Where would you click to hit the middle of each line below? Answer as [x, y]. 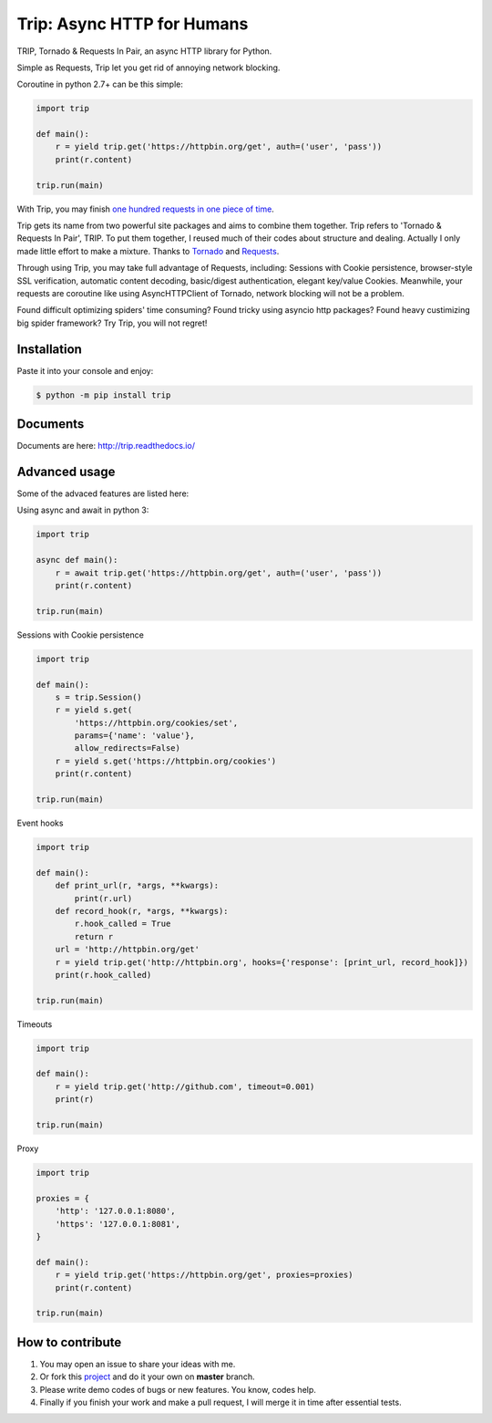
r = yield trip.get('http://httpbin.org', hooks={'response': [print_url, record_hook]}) [262, 962]
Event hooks [40, 823]
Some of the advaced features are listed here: [103, 493]
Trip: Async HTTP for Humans [133, 24]
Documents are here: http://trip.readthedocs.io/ [106, 446]
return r [94, 936]
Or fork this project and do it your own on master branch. [147, 1376]
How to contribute [69, 1342]
